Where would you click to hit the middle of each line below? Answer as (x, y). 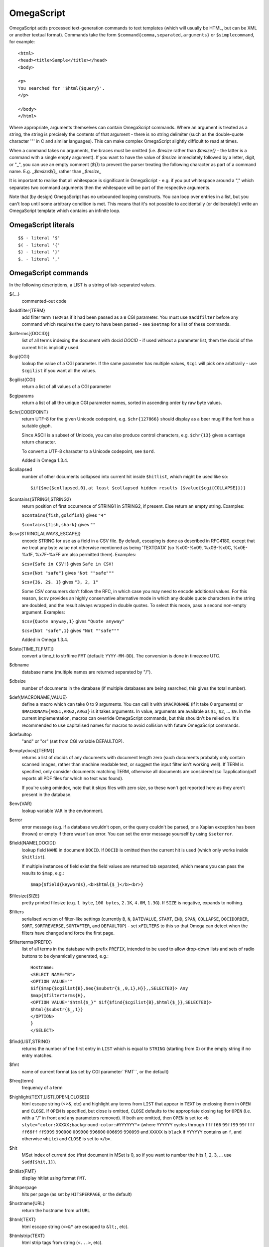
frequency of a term (42, 1088)
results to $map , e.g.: (43, 873)
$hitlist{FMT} (23, 1171)
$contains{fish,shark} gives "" (59, 524)
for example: (22, 42)
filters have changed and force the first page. (68, 933)
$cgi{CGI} (19, 356)
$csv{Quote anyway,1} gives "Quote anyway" (73, 622)
